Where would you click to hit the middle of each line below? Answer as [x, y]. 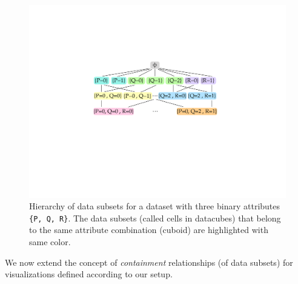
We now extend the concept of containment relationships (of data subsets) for [149, 262]
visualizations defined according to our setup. [89, 274]
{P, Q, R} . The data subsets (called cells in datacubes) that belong [155, 218]
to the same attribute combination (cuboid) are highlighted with [149, 230]
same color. [50, 242]
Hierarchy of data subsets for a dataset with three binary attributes [155, 206]
